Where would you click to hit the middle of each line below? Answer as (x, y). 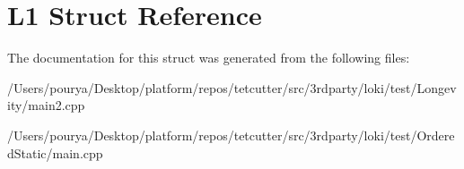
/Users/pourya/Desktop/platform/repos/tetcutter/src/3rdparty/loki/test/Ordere (231, 135)
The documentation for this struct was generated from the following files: (209, 58)
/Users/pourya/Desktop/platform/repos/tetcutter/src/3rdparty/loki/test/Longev (232, 87)
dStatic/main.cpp (55, 152)
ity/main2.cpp (46, 105)
